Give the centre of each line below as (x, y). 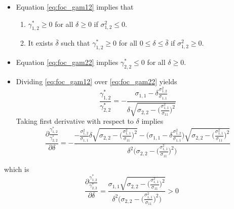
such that (75, 43)
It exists (41, 43)
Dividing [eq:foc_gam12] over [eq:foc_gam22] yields (96, 81)
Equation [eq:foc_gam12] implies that (75, 7)
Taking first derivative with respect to (75, 121)
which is (17, 169)
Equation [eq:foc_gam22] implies (67, 62)
